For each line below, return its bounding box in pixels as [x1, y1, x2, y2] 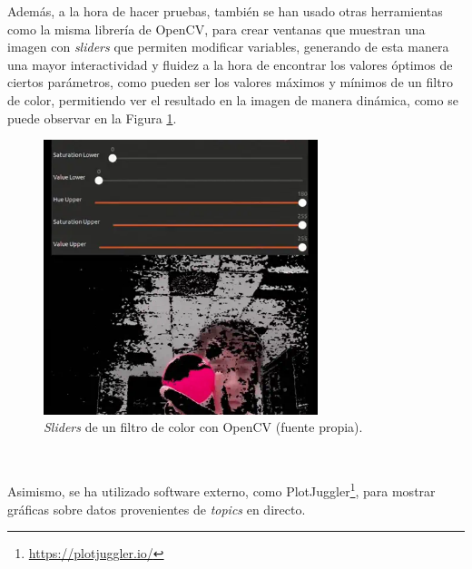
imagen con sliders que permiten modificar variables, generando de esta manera [7, 37, 449, 56]
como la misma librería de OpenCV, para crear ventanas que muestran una [7, 19, 426, 38]
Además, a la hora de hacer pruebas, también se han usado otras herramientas [7, 2, 443, 20]
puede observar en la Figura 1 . [7, 108, 177, 127]
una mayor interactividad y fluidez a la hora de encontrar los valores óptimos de [7, 54, 453, 74]
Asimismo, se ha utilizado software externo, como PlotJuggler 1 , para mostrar [7, 479, 436, 500]
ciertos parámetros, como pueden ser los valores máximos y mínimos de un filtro [7, 73, 454, 92]
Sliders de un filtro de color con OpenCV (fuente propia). [44, 417, 363, 437]
